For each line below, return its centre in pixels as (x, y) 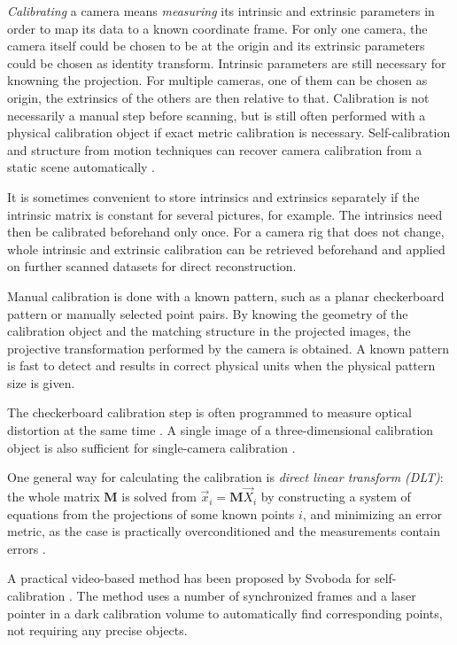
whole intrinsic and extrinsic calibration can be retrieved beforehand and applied (226, 249)
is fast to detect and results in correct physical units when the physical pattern (221, 365)
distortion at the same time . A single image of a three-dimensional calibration (221, 430)
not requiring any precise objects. (97, 630)
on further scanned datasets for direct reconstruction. (152, 266)
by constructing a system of (336, 497)
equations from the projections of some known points (151, 513)
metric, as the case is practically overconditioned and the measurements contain (224, 531)
